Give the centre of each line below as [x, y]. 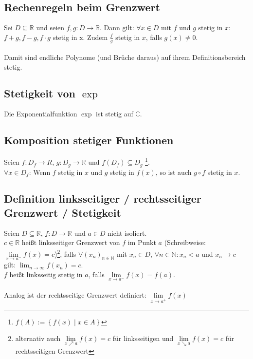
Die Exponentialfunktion [41, 113]
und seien [50, 28]
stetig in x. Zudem [80, 37]
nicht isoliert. [127, 233]
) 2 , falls [65, 253]
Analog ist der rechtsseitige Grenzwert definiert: [75, 295]
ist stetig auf [115, 113]
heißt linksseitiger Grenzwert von [71, 242]
